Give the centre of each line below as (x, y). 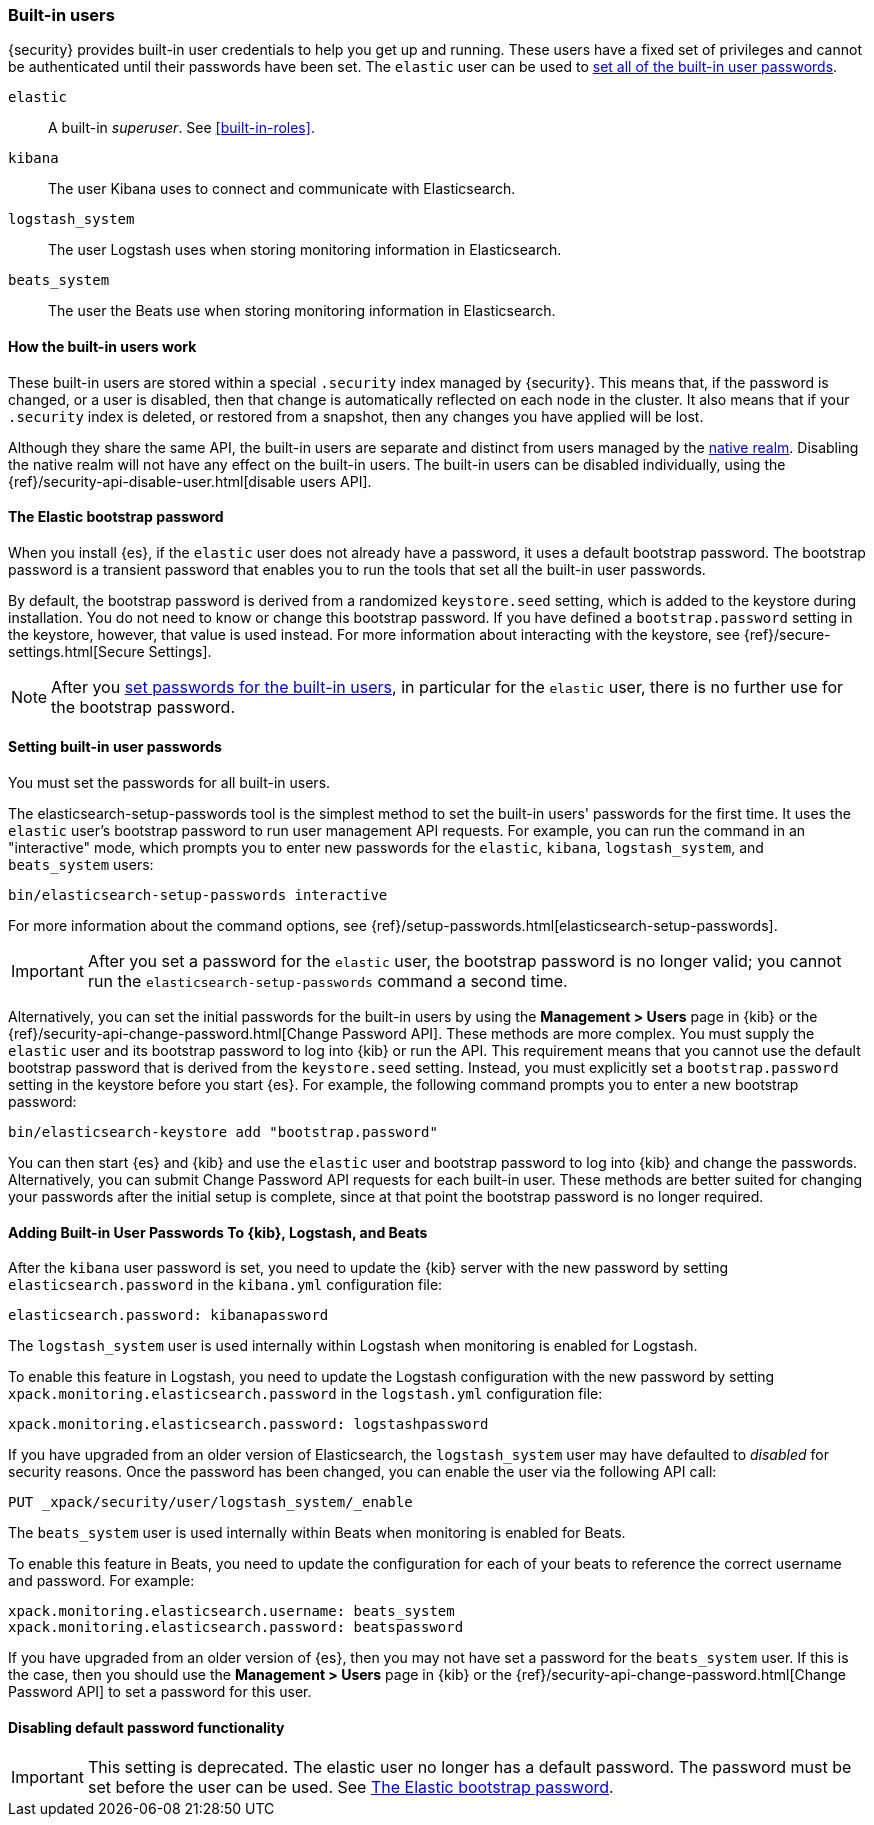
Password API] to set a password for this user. (160, 1692)
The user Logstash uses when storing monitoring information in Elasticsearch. (305, 250)
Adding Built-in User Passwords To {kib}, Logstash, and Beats (218, 1232)
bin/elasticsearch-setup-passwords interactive (198, 895)
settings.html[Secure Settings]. (110, 651)
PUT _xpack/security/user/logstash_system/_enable (210, 1502)
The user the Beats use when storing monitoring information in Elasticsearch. (302, 311)
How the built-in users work (102, 346)
